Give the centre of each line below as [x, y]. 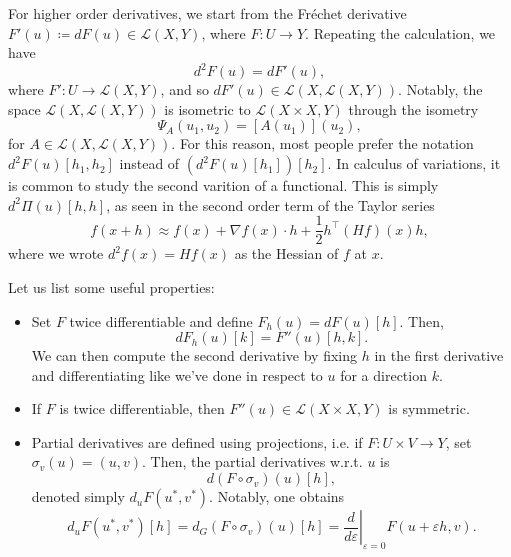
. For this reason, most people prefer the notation [322, 143]
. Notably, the [440, 89]
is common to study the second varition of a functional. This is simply [223, 185]
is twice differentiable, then [142, 408]
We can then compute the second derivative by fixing [194, 355]
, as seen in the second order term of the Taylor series [270, 204]
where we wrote [56, 253]
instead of [149, 163]
